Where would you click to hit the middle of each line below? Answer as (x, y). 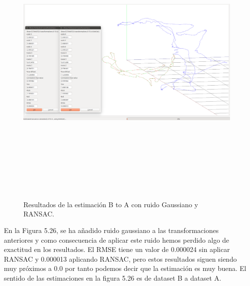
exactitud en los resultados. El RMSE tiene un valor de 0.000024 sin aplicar (117, 249)
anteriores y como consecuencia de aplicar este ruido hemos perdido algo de (117, 240)
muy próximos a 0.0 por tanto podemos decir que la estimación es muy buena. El (125, 268)
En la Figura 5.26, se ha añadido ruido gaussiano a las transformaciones (111, 230)
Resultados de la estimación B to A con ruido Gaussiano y (111, 204)
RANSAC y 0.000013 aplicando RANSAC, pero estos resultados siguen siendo (120, 259)
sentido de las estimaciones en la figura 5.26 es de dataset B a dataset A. (113, 277)
